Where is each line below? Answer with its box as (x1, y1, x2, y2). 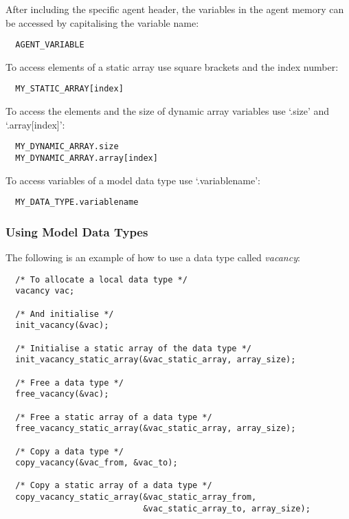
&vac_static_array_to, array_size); (143, 503, 311, 514)
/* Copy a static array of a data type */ (15, 481, 212, 491)
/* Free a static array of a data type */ (15, 412, 212, 422)
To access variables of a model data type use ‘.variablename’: (5, 173, 260, 187)
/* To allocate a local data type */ (15, 274, 188, 285)
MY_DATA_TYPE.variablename (15, 197, 139, 208)
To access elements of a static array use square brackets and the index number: (5, 59, 339, 74)
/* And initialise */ (15, 309, 114, 319)
